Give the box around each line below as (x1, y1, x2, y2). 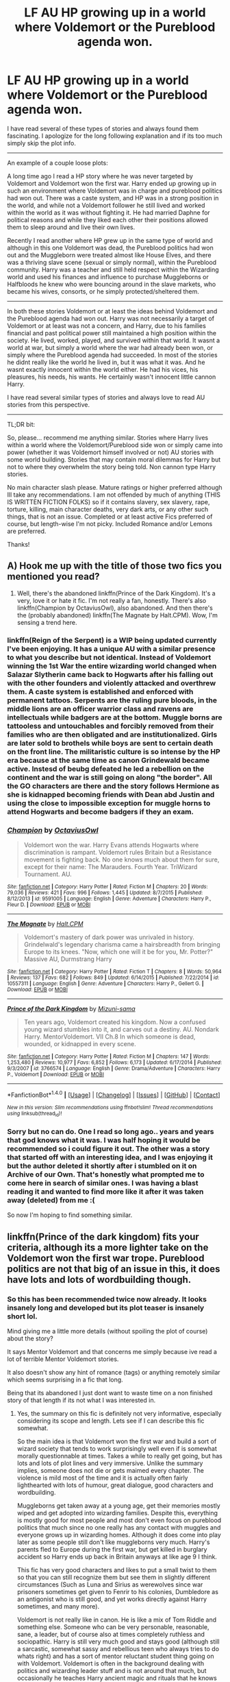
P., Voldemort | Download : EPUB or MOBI (7, 1071, 105, 1078)
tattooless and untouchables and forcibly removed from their (7, 721, 214, 731)
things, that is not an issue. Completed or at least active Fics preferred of (7, 512, 213, 521)
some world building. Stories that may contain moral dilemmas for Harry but (7, 455, 221, 464)
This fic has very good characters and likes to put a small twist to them (16, 1565, 217, 1574)
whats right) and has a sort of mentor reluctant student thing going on (16, 1652, 214, 1660)
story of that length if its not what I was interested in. (7, 1396, 156, 1404)
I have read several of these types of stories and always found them (7, 124, 199, 132)
